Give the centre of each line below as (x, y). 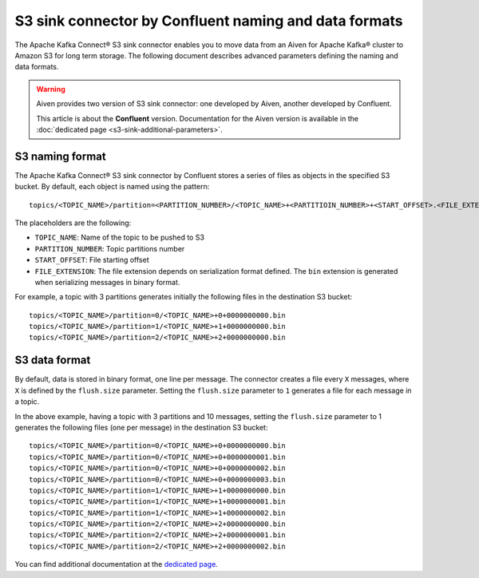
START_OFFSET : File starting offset (92, 260)
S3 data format (53, 360)
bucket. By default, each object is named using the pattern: (112, 187)
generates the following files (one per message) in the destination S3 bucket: (141, 427)
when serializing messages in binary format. (107, 282)
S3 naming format (61, 156)
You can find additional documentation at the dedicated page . (117, 564)
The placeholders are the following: (73, 223)
